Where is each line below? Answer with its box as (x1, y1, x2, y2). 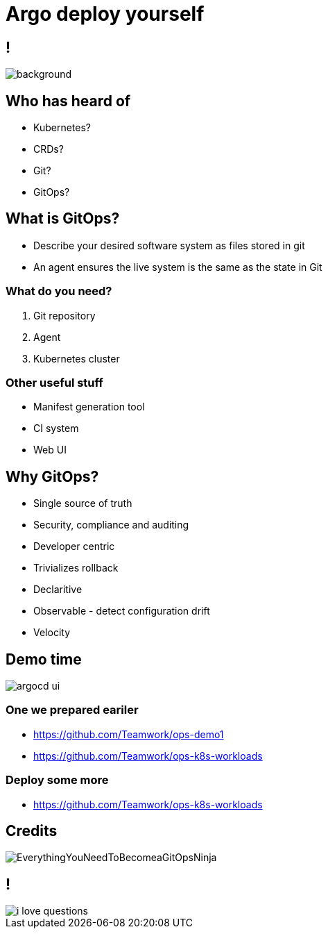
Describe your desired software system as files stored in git (33, 239, 305, 251)
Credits (6, 822, 58, 840)
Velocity (33, 626, 71, 639)
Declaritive (33, 583, 83, 596)
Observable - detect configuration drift (33, 605, 210, 617)
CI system (33, 422, 79, 435)
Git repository (33, 309, 96, 322)
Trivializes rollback (33, 562, 119, 574)
